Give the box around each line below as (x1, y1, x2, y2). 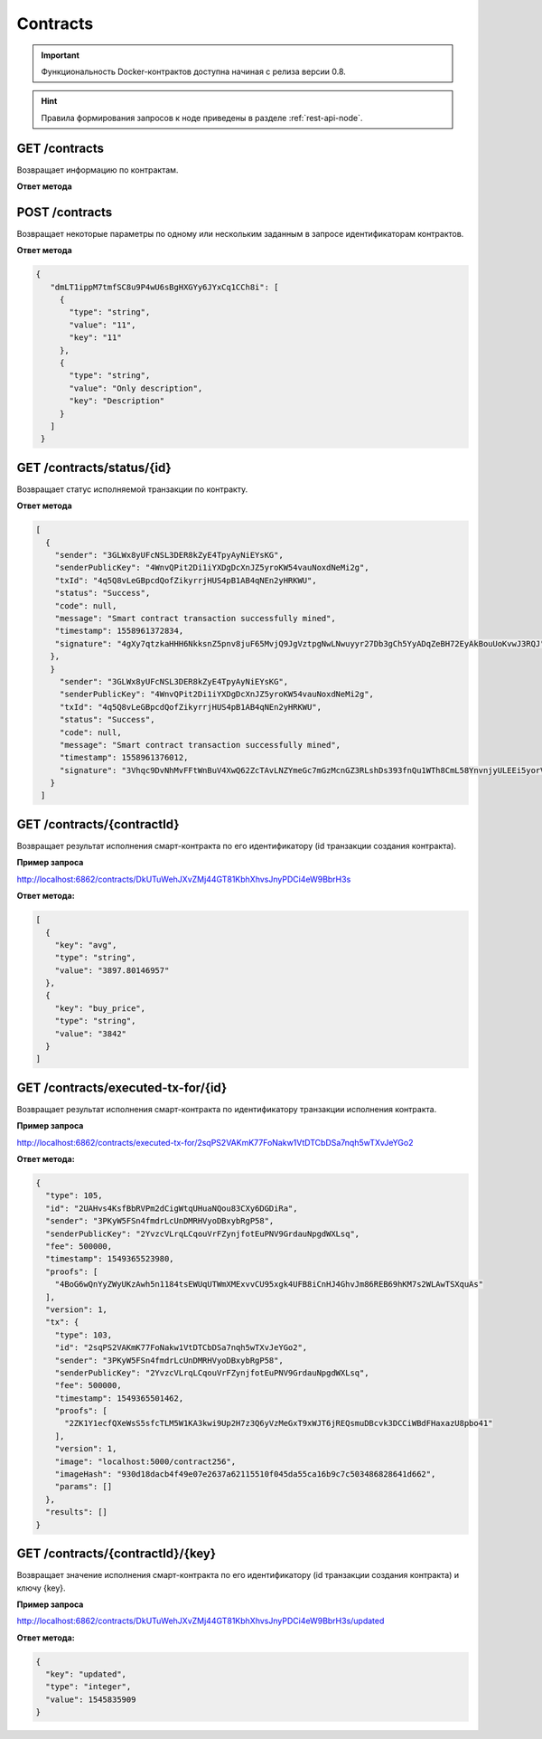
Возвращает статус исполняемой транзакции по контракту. (16, 484, 248, 495)
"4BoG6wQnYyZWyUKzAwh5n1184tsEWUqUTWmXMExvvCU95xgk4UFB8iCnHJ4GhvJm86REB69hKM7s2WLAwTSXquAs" (54, 1280, 483, 1290)
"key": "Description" (69, 396, 165, 406)
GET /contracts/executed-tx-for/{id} (16, 1080, 228, 1095)
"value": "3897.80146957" (54, 965, 170, 976)
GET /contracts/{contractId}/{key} (16, 1546, 217, 1562)
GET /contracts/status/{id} (16, 459, 172, 475)
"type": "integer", (45, 1682, 132, 1692)
